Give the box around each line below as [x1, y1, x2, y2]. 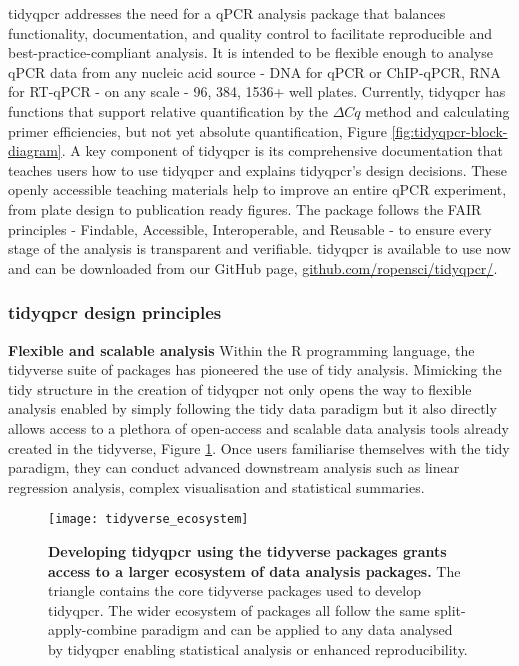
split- [434, 599, 466, 620]
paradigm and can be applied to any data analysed [141, 619, 453, 640]
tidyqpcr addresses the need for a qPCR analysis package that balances [8, 3, 446, 23]
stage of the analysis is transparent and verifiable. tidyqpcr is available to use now [8, 238, 511, 259]
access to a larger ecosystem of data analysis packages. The [48, 560, 461, 581]
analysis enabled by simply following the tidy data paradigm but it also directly [8, 398, 497, 419]
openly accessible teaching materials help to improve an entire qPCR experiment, [8, 179, 507, 200]
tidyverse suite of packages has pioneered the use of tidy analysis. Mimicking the [8, 359, 502, 380]
